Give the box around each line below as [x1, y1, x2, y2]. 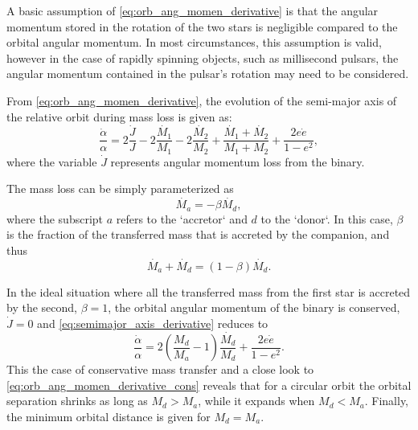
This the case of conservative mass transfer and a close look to [6, 361, 314, 378]
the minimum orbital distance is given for [6, 408, 211, 424]
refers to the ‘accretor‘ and [116, 210, 248, 227]
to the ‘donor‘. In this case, [260, 210, 393, 227]
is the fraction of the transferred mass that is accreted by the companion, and [6, 226, 390, 243]
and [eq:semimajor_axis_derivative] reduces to [37, 314, 268, 331]
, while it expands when [198, 392, 315, 409]
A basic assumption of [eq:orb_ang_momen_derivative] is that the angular [6, 2, 379, 18]
